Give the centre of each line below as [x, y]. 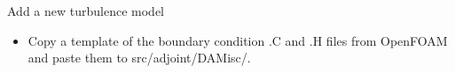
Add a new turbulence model [86, 11]
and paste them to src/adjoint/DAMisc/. [139, 58]
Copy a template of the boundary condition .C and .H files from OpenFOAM [238, 40]
